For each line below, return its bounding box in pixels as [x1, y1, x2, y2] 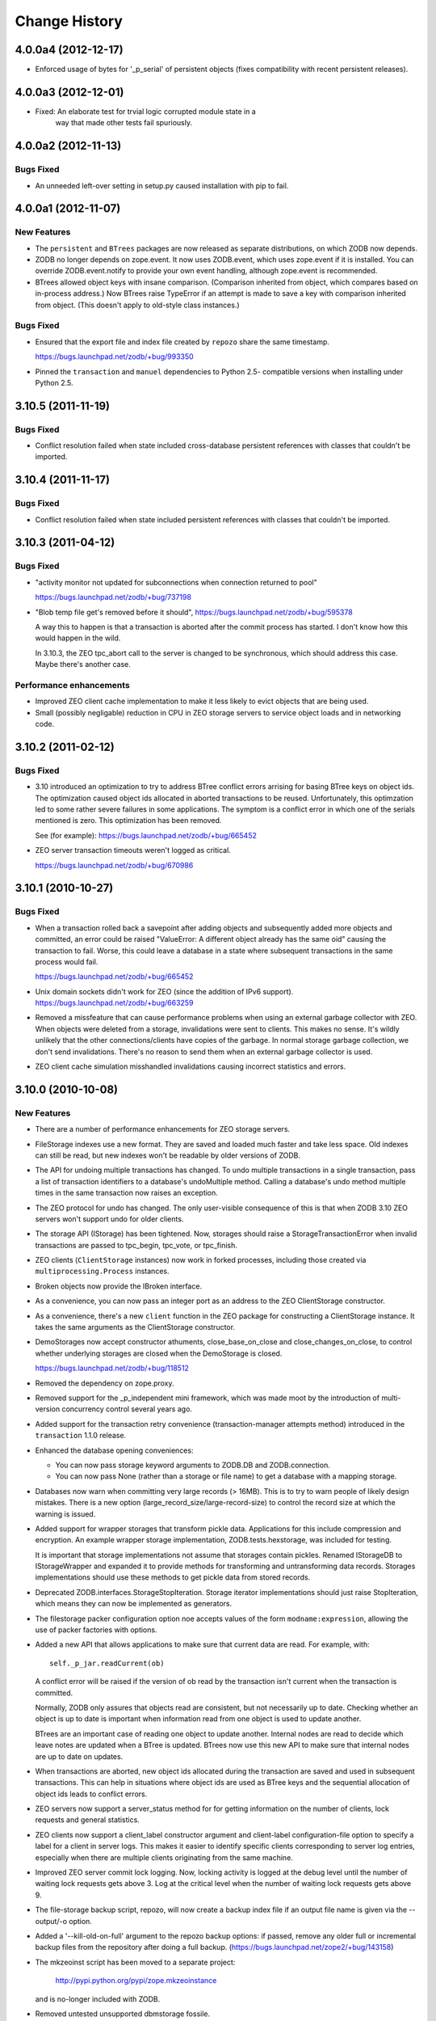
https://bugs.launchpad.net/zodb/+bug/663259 [35, 998, 194, 1008]
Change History [15, 12, 123, 30]
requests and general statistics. [35, 1815, 140, 1825]
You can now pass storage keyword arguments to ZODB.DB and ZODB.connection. [55, 1460, 330, 1470]
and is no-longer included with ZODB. [35, 1994, 161, 2004]
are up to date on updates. [35, 1751, 124, 1762]
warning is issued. [35, 1508, 96, 1519]
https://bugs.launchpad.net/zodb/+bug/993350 [35, 352, 194, 361]
